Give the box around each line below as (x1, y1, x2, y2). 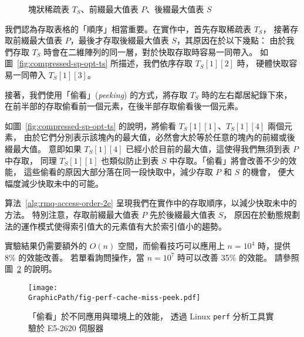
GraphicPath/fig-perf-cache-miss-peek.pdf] (28, 293, 201, 302)
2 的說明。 (17, 262, 57, 275)
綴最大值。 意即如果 (5, 142, 82, 154)
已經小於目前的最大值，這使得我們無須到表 (126, 142, 291, 154)
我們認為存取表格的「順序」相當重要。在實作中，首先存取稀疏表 (5, 22, 251, 35)
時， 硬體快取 (237, 57, 289, 69)
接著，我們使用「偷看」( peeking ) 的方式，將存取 (5, 88, 188, 100)
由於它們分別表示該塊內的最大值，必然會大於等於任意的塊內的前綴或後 (23, 131, 295, 143)
